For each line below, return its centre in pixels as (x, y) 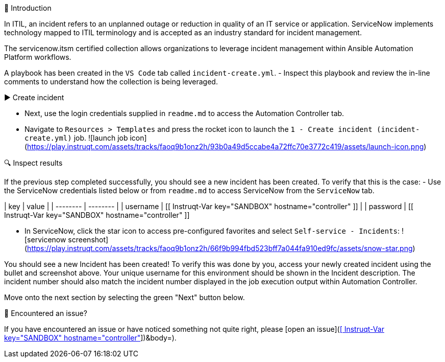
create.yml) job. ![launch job (76, 138)
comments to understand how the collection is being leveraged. (111, 82)
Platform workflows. (38, 57)
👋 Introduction (28, 8)
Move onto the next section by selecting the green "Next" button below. (125, 297)
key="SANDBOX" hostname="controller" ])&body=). (90, 338)
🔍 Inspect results (33, 163)
